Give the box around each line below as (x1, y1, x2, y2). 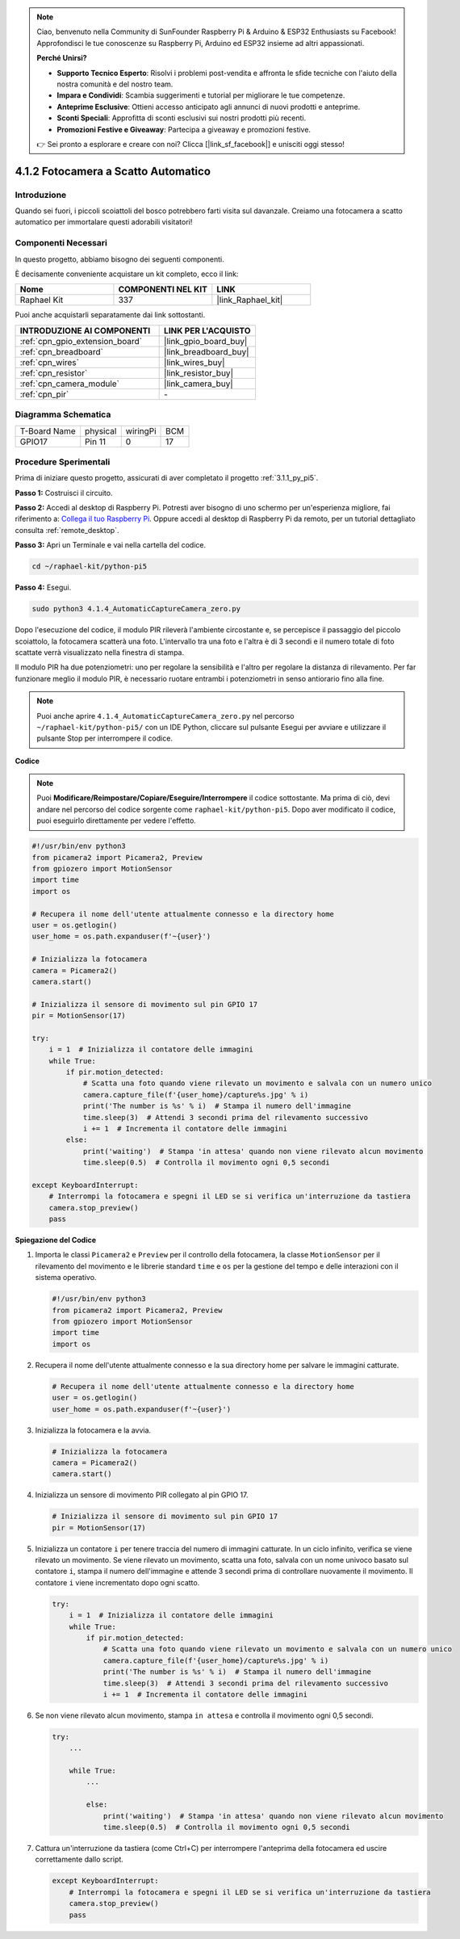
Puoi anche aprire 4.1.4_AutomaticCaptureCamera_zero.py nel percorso (36, 711, 295, 720)
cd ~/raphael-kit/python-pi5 (31, 562, 148, 571)
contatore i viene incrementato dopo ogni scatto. (35, 1577, 200, 1587)
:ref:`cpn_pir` (19, 388, 69, 400)
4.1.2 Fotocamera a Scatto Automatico (15, 164, 211, 178)
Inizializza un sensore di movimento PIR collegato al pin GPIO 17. (35, 1490, 249, 1500)
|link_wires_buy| (164, 356, 225, 367)
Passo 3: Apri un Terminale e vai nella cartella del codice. (15, 540, 206, 550)
